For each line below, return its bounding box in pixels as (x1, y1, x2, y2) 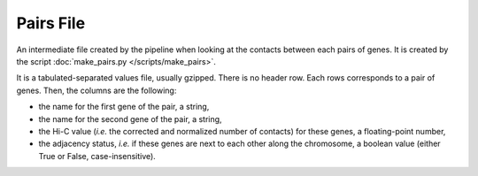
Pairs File (16, 13, 86, 33)
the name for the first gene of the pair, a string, (38, 102, 210, 112)
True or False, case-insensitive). (38, 150, 157, 161)
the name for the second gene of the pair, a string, (38, 113, 222, 124)
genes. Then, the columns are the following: (16, 85, 177, 96)
